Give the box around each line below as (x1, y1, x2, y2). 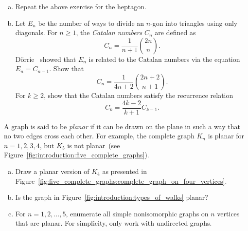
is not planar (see (67, 140, 120, 150)
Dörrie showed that (15, 54, 76, 64)
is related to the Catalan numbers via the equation (89, 54, 240, 64)
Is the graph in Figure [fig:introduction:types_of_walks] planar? (15, 192, 208, 202)
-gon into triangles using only (150, 18, 238, 28)
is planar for (208, 131, 245, 141)
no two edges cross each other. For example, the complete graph (4, 131, 195, 141)
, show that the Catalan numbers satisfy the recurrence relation (43, 90, 233, 100)
